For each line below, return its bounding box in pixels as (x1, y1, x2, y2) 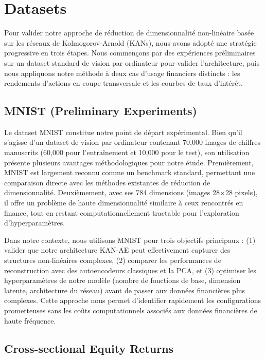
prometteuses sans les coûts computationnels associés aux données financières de (4, 305, 257, 315)
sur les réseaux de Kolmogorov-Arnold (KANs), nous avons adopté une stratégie (4, 37, 257, 48)
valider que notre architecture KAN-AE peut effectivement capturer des (4, 244, 231, 255)
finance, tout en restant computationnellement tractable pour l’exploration (4, 207, 239, 218)
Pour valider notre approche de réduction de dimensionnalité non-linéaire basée (4, 27, 254, 38)
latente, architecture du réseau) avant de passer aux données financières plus (4, 285, 245, 295)
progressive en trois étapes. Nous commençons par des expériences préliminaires (4, 47, 256, 58)
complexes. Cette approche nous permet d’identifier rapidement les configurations (4, 295, 261, 306)
